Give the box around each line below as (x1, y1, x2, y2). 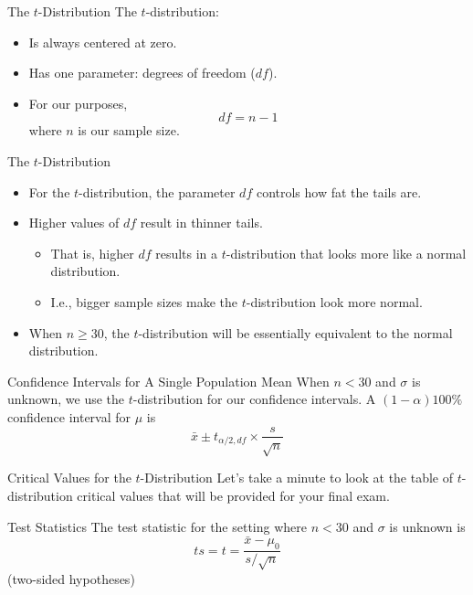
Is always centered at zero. (28, 32, 177, 51)
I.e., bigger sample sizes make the (50, 292, 237, 311)
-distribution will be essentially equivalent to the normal (138, 323, 453, 342)
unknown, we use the (7, 389, 125, 409)
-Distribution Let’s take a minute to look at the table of (140, 468, 454, 487)
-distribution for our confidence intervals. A (132, 389, 376, 409)
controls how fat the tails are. (256, 182, 422, 201)
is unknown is (389, 516, 466, 536)
